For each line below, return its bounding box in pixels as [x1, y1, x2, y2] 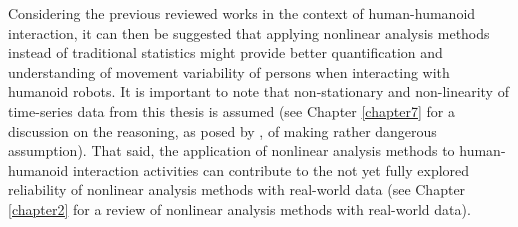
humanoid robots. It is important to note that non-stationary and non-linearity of [8, 81, 509, 102]
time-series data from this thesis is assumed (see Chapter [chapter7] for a [8, 100, 455, 121]
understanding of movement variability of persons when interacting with [8, 61, 450, 82]
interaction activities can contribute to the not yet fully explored [72, 159, 470, 180]
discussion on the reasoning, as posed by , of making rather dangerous [8, 120, 437, 141]
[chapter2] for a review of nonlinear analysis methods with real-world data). [8, 198, 471, 219]
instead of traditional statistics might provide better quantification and [8, 42, 443, 63]
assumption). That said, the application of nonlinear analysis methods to [8, 140, 455, 161]
